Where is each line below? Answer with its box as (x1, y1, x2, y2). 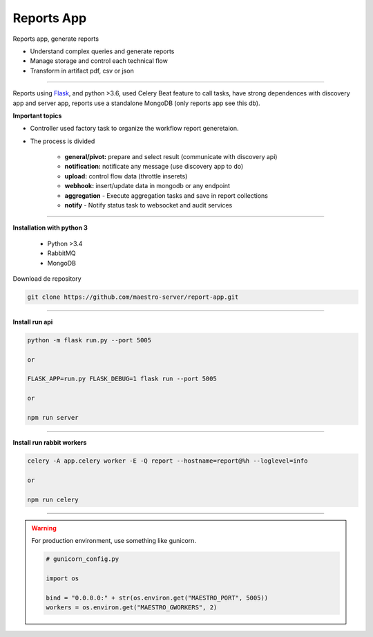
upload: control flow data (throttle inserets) (64, 172, 188, 180)
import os (46, 574, 79, 582)
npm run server (27, 414, 79, 422)
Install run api (12, 317, 53, 326)
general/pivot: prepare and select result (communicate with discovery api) (64, 153, 278, 161)
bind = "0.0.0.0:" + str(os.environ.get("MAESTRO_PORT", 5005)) (46, 593, 269, 602)
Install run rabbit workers (12, 438, 87, 447)
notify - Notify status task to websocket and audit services (64, 201, 233, 210)
